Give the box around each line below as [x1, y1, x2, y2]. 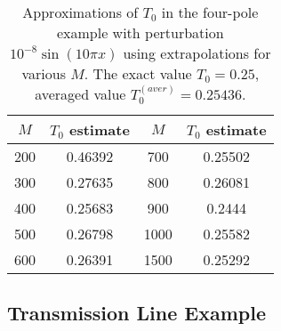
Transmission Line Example [7, 299, 266, 327]
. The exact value [84, 63, 192, 84]
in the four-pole [161, 2, 259, 22]
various [21, 63, 66, 84]
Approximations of [22, 2, 139, 22]
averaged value [35, 84, 126, 104]
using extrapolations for [123, 43, 271, 63]
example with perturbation [56, 22, 224, 43]
